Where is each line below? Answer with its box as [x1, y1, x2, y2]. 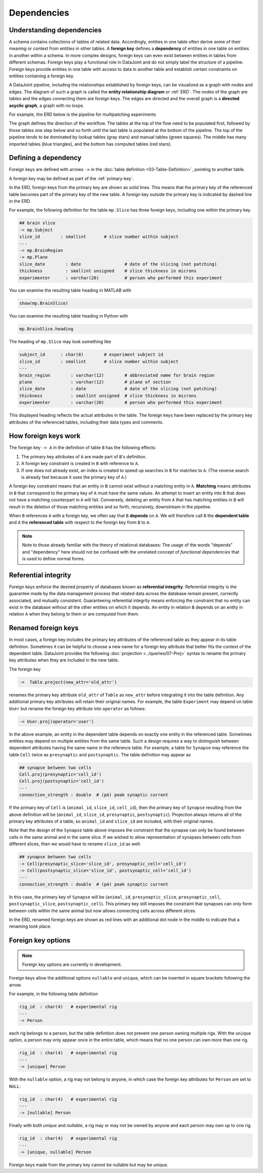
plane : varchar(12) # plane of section [19, 379, 171, 384]
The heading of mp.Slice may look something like [9, 339, 112, 344]
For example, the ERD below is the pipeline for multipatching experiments [9, 111, 156, 117]
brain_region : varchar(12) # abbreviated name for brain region [19, 372, 215, 378]
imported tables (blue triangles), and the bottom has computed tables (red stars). [9, 141, 172, 147]
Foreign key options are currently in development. [22, 961, 122, 967]
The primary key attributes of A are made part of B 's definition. [21, 453, 147, 459]
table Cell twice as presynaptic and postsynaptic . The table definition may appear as [9, 751, 191, 757]
